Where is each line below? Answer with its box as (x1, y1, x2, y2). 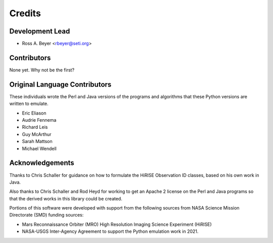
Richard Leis (22, 124, 48, 130)
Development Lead (9, 27, 70, 36)
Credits (9, 8, 41, 19)
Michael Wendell (22, 145, 57, 152)
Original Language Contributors (9, 80, 112, 89)
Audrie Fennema (22, 117, 57, 123)
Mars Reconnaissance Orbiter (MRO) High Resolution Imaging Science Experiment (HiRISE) (22, 221, 212, 227)
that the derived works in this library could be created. (9, 195, 122, 201)
